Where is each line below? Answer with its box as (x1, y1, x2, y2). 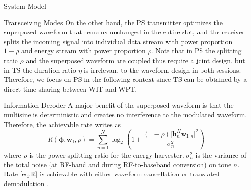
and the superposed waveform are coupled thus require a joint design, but (26, 55, 245, 65)
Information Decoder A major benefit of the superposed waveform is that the (4, 100, 234, 110)
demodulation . (4, 178, 49, 188)
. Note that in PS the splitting (151, 46, 242, 56)
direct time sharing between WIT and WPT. (4, 83, 137, 94)
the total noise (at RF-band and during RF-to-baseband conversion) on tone (4, 159, 232, 169)
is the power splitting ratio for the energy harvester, (29, 149, 184, 159)
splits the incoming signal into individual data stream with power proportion (4, 36, 233, 46)
